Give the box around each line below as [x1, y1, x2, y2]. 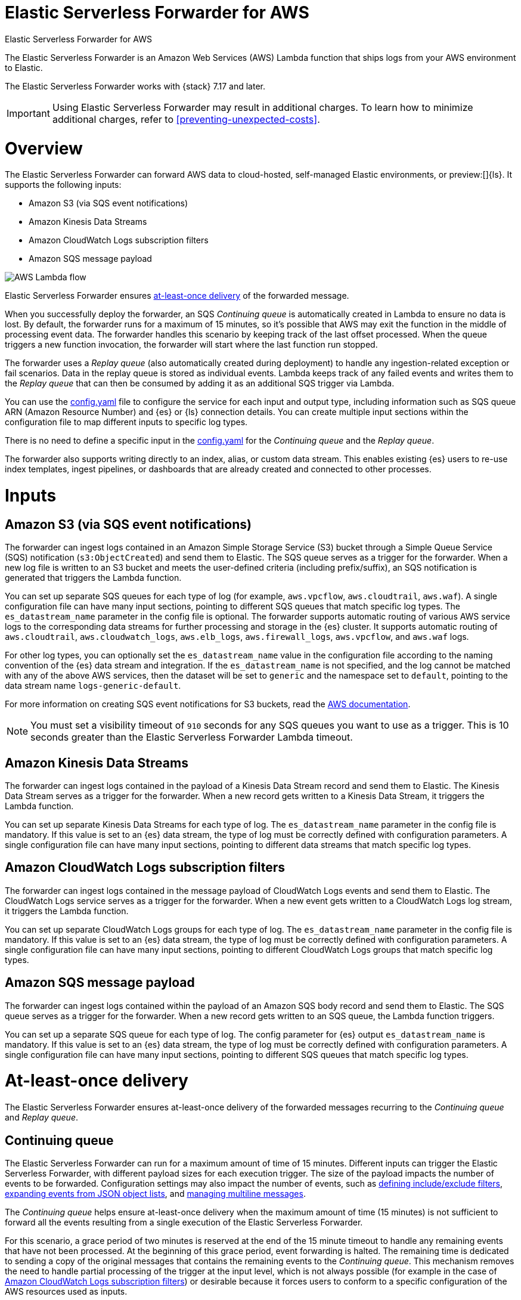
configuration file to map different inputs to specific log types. [5, 417, 248, 428]
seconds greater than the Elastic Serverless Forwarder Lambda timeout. [30, 731, 353, 744]
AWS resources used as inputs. [5, 1286, 128, 1297]
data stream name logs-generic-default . [5, 680, 181, 691]
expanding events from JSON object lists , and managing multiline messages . [5, 1188, 306, 1199]
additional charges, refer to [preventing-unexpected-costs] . [52, 113, 320, 125]
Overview [5, 138, 83, 159]
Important [7, 107, 50, 119]
